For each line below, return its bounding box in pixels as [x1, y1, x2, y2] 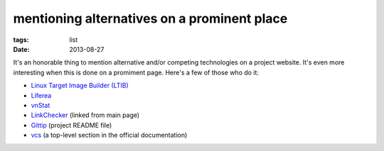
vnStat [31, 101, 50, 109]
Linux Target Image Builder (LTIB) [31, 82, 129, 90]
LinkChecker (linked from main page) [31, 111, 140, 120]
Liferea [31, 91, 52, 99]
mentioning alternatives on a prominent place [13, 11, 288, 26]
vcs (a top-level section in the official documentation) [31, 131, 188, 140]
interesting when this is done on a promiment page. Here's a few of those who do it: [13, 68, 260, 77]
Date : [13, 45, 30, 53]
